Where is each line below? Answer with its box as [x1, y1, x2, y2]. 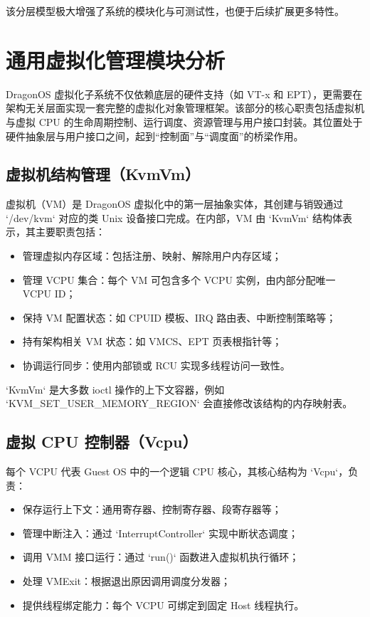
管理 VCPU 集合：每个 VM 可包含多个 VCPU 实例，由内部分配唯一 [22, 272, 336, 287]
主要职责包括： [35, 224, 105, 239]
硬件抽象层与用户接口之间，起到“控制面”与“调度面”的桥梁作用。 [6, 128, 304, 143]
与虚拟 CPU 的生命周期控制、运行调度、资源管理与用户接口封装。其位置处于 [6, 114, 363, 129]
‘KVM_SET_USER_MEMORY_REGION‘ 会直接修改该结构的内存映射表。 [6, 396, 353, 411]
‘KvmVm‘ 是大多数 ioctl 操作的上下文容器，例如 [6, 381, 225, 396]
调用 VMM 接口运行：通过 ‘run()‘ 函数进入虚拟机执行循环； [22, 549, 300, 564]
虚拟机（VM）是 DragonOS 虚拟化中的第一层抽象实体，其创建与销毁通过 [6, 196, 344, 211]
